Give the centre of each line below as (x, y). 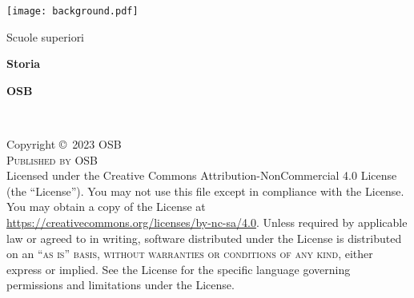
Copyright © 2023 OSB (64, 144)
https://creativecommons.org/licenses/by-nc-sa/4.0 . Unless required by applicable (207, 222)
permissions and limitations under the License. (121, 285)
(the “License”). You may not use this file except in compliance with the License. (205, 191)
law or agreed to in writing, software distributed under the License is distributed (204, 238)
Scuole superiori (46, 36)
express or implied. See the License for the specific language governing (179, 269)
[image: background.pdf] (72, 11)
